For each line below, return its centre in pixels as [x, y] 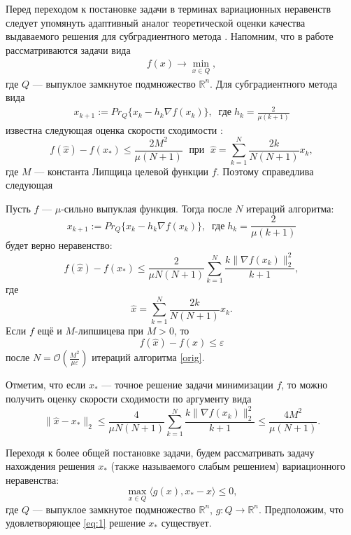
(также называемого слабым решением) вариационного [228, 466]
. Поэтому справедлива [265, 171]
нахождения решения [50, 466]
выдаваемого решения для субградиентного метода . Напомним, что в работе [170, 36]
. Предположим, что [301, 509]
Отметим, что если [46, 385]
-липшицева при [109, 330]
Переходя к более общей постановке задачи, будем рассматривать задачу [160, 452]
